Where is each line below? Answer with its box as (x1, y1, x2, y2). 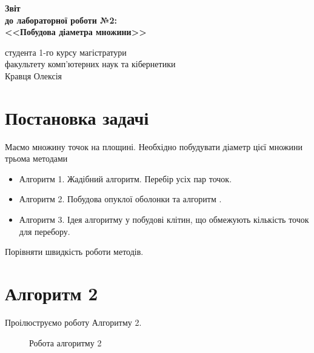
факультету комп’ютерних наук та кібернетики (5, 58, 176, 70)
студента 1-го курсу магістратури (5, 45, 127, 58)
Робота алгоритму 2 (29, 336, 102, 349)
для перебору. (19, 225, 70, 237)
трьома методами (5, 152, 68, 165)
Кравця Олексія (5, 69, 62, 82)
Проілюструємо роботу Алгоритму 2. (5, 315, 142, 328)
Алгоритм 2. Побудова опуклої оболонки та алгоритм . (19, 193, 222, 205)
